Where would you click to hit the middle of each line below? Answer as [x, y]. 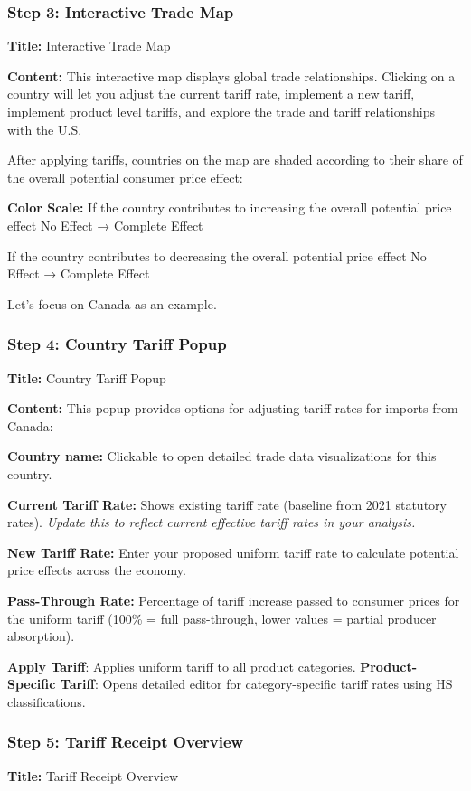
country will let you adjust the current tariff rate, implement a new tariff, [211, 94]
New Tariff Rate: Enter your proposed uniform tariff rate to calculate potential [233, 552]
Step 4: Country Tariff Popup [117, 344]
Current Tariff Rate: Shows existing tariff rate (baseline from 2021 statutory [227, 504]
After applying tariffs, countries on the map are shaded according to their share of [235, 160]
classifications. [47, 701]
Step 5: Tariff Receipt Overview [126, 742]
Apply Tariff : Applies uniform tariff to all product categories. [182, 666]
